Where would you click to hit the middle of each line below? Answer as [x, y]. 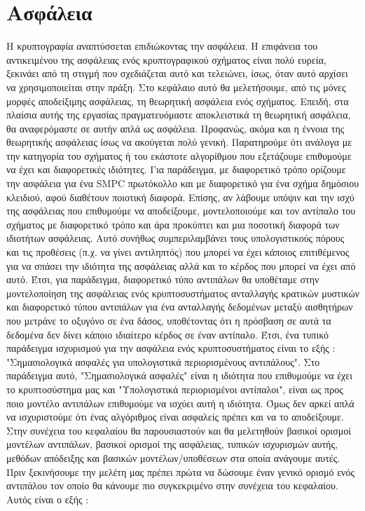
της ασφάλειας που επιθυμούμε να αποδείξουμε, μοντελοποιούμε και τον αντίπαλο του [181, 211]
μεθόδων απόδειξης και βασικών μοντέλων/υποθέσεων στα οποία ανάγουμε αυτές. [173, 457]
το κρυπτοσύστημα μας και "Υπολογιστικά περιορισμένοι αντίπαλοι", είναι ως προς [175, 389]
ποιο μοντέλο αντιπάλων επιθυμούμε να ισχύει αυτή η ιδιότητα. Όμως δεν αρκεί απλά [180, 403]
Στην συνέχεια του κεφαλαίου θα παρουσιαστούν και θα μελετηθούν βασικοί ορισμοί [179, 430]
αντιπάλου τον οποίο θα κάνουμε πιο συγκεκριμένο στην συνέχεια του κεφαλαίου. [172, 485]
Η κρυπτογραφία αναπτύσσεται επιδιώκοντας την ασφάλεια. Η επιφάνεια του [162, 46]
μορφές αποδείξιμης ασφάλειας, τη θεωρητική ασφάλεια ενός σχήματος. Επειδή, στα [178, 101]
